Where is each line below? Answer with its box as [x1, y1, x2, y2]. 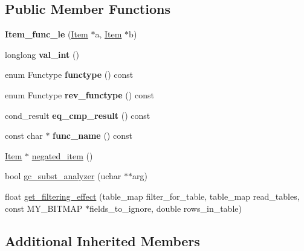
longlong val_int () [5, 48, 79, 60]
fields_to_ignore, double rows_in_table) [89, 202, 242, 214]
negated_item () [31, 149, 93, 162]
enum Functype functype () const [5, 68, 134, 81]
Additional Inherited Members [5, 231, 200, 250]
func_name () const [53, 129, 132, 142]
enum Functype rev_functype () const [5, 88, 154, 101]
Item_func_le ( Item [5, 28, 88, 40]
